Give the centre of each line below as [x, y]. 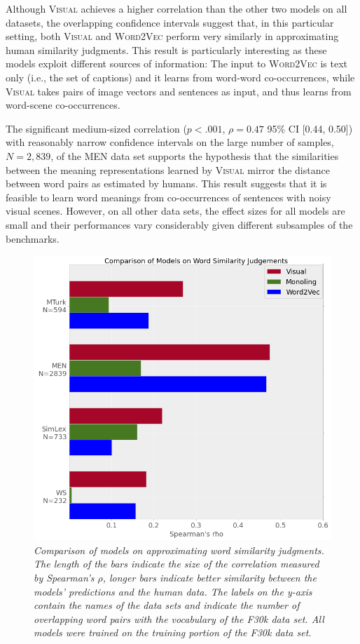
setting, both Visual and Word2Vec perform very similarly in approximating [172, 36]
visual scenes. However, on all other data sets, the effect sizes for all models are [175, 211]
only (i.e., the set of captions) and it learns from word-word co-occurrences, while [180, 77]
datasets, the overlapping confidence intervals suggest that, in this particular [170, 22]
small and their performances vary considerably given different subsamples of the [179, 224]
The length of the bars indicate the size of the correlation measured [176, 564]
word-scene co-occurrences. [63, 105]
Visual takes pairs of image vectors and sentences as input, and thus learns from [179, 91]
